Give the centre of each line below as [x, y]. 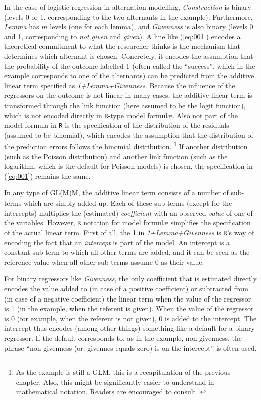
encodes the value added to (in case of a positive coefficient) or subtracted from [126, 288]
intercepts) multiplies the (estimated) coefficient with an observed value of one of [128, 212]
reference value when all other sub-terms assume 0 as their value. [104, 262]
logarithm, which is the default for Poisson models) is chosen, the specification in [128, 166]
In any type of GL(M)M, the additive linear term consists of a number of [116, 193]
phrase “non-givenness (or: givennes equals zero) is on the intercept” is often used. [130, 347]
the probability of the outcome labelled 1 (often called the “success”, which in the [130, 66]
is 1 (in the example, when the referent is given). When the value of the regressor [129, 308]
